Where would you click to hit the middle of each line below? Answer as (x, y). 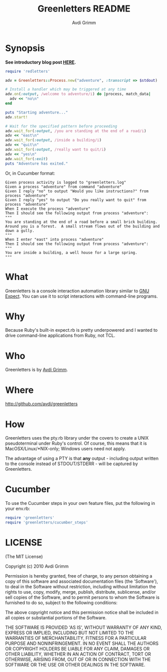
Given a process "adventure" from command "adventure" (63, 187)
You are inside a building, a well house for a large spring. (71, 252)
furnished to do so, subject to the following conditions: (61, 602)
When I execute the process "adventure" (48, 209)
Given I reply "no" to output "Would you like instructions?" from (77, 191)
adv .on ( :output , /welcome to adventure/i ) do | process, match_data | (78, 94)
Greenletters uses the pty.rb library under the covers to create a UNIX (77, 438)
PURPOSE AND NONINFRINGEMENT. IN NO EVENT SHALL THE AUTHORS (82, 643)
